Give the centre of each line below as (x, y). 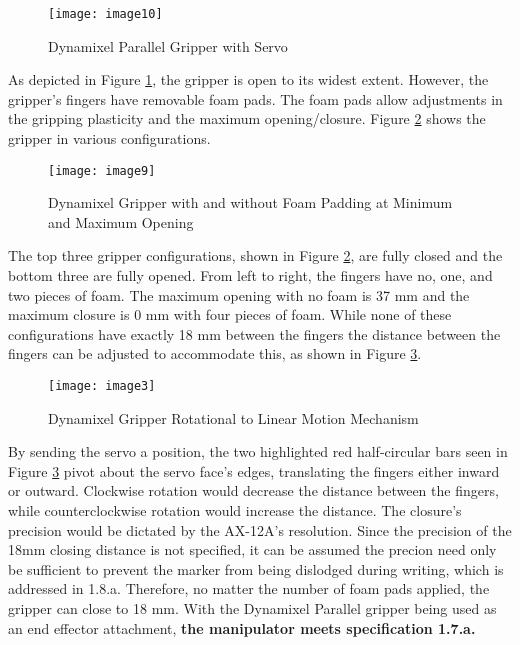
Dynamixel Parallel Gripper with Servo (168, 45)
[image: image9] (102, 170)
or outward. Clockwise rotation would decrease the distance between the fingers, (253, 490)
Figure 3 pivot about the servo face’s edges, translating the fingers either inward (254, 470)
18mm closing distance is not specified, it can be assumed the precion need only (252, 549)
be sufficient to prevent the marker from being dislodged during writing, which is (256, 568)
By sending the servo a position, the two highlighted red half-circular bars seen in (258, 451)
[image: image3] (102, 386)
